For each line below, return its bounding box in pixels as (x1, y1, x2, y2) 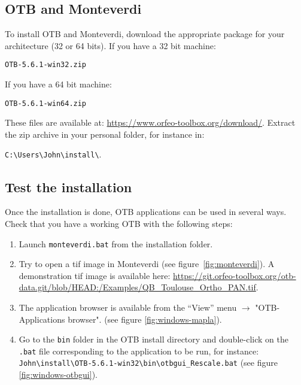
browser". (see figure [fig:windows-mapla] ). (68, 313, 222, 325)
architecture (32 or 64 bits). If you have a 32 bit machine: (5, 39, 216, 51)
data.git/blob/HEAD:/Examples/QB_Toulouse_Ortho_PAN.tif (19, 281, 256, 293)
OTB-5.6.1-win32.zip (5, 60, 87, 69)
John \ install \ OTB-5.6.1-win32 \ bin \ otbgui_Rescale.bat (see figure (19, 356, 278, 369)
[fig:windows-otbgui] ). (19, 368, 98, 381)
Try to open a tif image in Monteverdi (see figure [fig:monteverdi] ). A (19, 257, 275, 270)
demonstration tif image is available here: (19, 269, 171, 281)
